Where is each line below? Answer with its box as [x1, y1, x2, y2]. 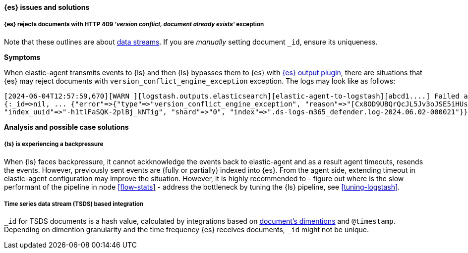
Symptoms [4, 52, 41, 61]
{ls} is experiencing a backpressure [4, 141, 104, 148]
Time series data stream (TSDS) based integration [4, 200, 144, 207]
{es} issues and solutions [4, 3, 90, 11]
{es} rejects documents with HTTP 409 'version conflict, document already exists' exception [4, 21, 264, 28]
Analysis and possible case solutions [4, 122, 129, 131]
